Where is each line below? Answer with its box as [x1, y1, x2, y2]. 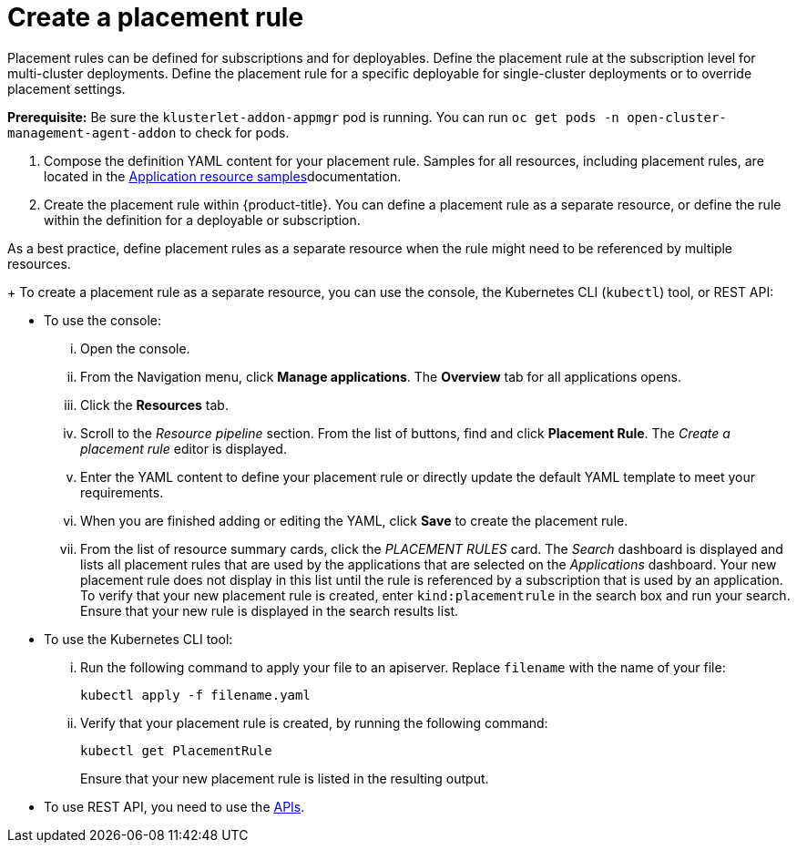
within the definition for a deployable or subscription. [44, 211, 361, 228]
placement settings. [7, 80, 126, 97]
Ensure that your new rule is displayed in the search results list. [80, 602, 459, 619]
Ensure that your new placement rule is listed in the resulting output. [80, 770, 489, 786]
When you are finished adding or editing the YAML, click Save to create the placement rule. [80, 512, 628, 528]
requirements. [80, 484, 164, 500]
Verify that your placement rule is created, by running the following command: [80, 714, 548, 731]
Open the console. [80, 340, 190, 356]
